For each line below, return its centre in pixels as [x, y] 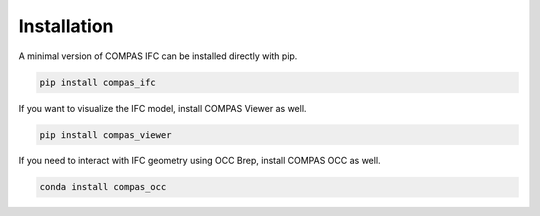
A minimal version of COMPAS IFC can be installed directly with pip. [158, 56]
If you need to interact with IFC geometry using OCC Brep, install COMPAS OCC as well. [199, 161]
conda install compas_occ [103, 187]
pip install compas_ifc [98, 82]
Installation [66, 26]
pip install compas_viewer [105, 134]
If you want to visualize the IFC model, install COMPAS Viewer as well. [162, 108]
